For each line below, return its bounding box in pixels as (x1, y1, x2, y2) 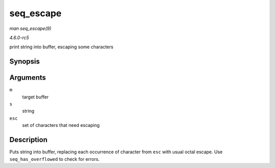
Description (9, 136, 48, 144)
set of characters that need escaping (22, 122, 100, 128)
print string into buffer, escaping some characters (9, 44, 114, 50)
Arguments (9, 74, 46, 82)
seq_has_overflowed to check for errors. (9, 156, 100, 162)
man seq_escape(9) (9, 25, 52, 31)
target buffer (22, 94, 49, 100)
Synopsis (9, 57, 40, 66)
